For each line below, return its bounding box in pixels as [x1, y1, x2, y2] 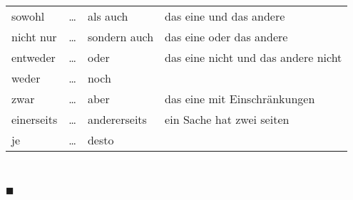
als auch [87, 8, 128, 24]
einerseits [11, 111, 58, 127]
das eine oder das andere [165, 28, 288, 45]
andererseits [87, 111, 147, 127]
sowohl [11, 8, 45, 24]
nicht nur [11, 28, 57, 45]
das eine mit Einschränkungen [165, 90, 315, 107]
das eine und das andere [165, 8, 285, 24]
